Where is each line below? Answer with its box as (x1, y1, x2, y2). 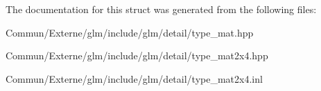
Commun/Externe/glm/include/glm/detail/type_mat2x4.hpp (6, 48, 268, 63)
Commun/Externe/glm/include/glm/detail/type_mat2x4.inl (6, 71, 263, 85)
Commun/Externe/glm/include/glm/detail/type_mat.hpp (6, 25, 254, 39)
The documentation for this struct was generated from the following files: (6, 2, 317, 16)
